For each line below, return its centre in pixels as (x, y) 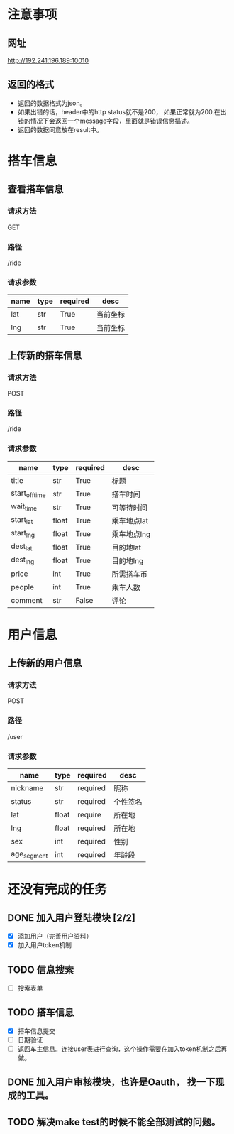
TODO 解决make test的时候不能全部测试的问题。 (114, 1122)
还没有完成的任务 (57, 889)
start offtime (28, 494)
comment (27, 600)
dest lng (23, 560)
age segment (29, 855)
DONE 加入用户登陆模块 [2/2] (72, 918)
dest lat (22, 547)
